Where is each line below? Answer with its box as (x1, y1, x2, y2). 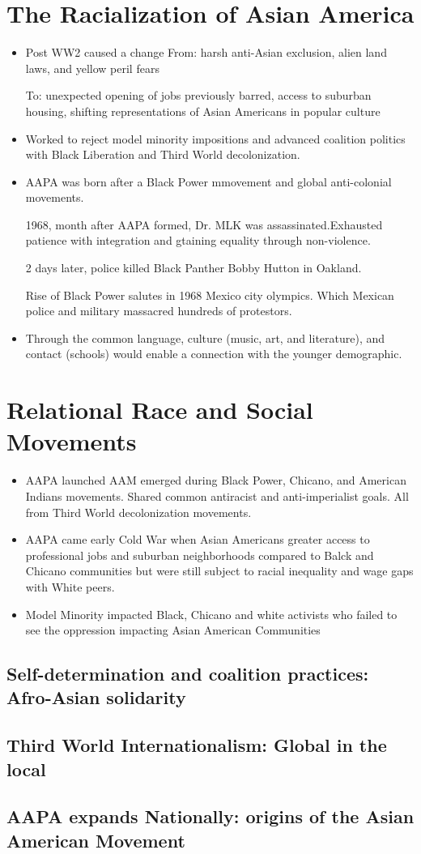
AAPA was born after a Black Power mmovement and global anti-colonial (25, 173, 392, 190)
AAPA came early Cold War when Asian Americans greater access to (25, 531, 370, 548)
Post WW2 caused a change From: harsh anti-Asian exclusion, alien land (25, 44, 387, 61)
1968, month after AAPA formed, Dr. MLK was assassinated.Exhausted (25, 216, 383, 233)
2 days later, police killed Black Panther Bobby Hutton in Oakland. (25, 259, 362, 276)
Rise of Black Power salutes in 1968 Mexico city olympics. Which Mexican (25, 286, 394, 303)
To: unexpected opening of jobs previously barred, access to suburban (25, 87, 372, 104)
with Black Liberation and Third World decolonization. (25, 146, 300, 163)
